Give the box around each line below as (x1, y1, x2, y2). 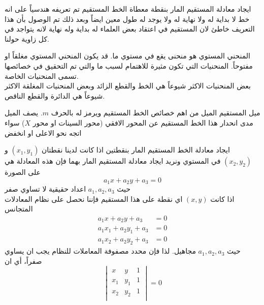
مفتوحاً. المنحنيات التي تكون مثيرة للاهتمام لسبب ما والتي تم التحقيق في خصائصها (5, 60, 253, 71)
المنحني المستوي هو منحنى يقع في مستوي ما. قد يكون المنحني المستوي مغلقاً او (5, 50, 250, 61)
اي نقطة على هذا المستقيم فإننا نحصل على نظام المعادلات (5, 193, 183, 204)
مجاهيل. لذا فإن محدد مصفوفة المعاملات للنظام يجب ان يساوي (5, 246, 196, 256)
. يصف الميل (5, 107, 43, 118)
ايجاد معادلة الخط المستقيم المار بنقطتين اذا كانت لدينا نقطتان (42, 144, 230, 155)
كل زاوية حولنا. (5, 33, 49, 44)
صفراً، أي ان (5, 255, 42, 266)
